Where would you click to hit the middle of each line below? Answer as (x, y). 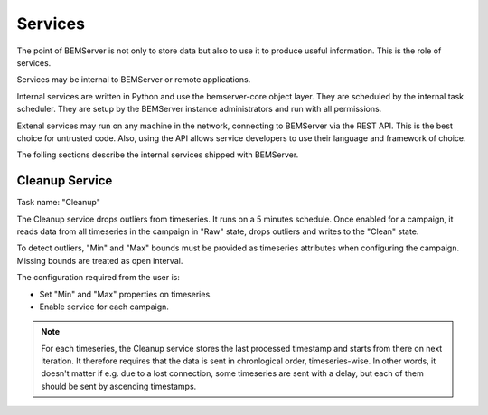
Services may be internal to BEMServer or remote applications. (134, 80)
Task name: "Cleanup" (59, 203)
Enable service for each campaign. (104, 307)
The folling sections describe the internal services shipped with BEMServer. (158, 155)
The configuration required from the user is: (98, 278)
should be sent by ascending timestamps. (119, 386)
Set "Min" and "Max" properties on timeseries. (126, 294)
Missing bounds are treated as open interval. (100, 260)
